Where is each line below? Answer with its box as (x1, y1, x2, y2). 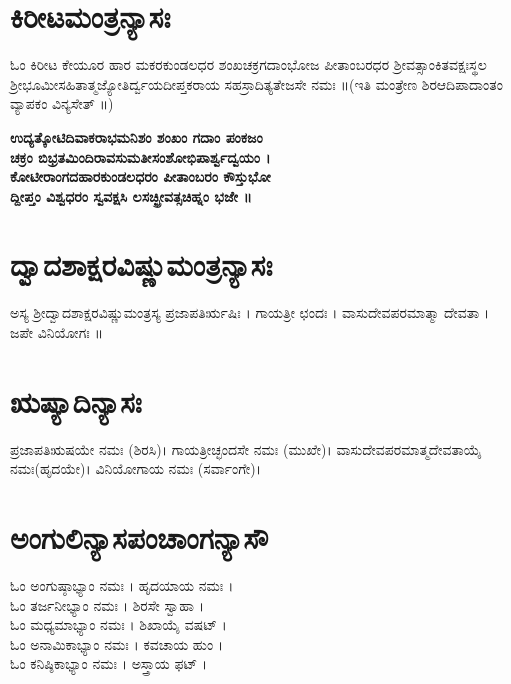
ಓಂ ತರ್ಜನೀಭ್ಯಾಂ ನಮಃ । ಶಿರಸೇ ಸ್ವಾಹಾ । (10, 594, 204, 615)
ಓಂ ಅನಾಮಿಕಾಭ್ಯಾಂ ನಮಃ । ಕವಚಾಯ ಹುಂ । (10, 633, 224, 654)
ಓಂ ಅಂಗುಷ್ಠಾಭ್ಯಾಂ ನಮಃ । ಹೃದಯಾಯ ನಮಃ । (10, 575, 234, 596)
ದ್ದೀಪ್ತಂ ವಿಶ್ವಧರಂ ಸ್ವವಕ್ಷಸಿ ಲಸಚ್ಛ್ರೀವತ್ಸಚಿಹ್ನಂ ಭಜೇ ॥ (10, 185, 252, 206)
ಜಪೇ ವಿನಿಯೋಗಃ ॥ (10, 322, 103, 342)
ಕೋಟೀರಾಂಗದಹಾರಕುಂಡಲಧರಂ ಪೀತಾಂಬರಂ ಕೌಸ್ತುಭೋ (10, 166, 271, 187)
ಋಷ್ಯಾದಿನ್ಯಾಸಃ (10, 380, 142, 421)
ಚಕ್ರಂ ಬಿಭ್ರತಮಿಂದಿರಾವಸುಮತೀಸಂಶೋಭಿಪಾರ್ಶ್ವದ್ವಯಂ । (10, 146, 271, 167)
